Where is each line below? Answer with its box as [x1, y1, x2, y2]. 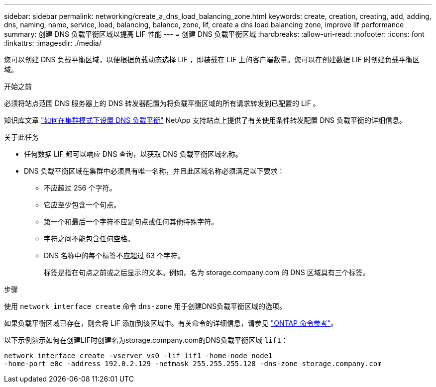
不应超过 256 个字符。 [44, 184, 116, 192]
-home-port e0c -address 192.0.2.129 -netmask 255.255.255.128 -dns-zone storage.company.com [4, 360, 382, 368]
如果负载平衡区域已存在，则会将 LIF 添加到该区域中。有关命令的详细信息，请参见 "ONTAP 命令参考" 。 [4, 319, 338, 327]
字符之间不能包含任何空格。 [44, 234, 134, 243]
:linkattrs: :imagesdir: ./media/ [4, 39, 102, 47]
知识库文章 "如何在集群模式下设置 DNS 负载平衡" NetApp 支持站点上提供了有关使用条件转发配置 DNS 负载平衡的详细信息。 [4, 116, 406, 124]
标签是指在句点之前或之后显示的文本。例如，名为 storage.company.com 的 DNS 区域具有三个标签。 [44, 268, 370, 277]
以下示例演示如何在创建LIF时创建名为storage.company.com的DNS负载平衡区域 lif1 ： [4, 336, 288, 344]
